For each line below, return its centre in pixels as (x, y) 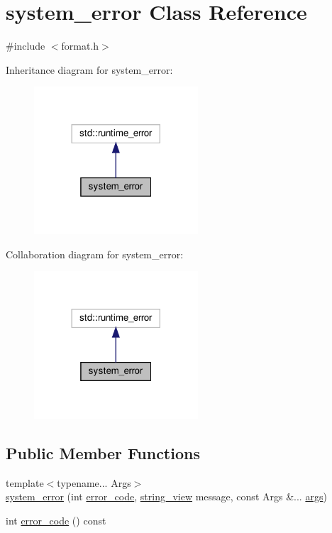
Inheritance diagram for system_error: (89, 69)
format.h (80, 46)
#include (26, 46)
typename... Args (94, 482)
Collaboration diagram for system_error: (95, 254)
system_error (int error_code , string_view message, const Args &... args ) (166, 496)
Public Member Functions (103, 452)
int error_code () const (56, 520)
